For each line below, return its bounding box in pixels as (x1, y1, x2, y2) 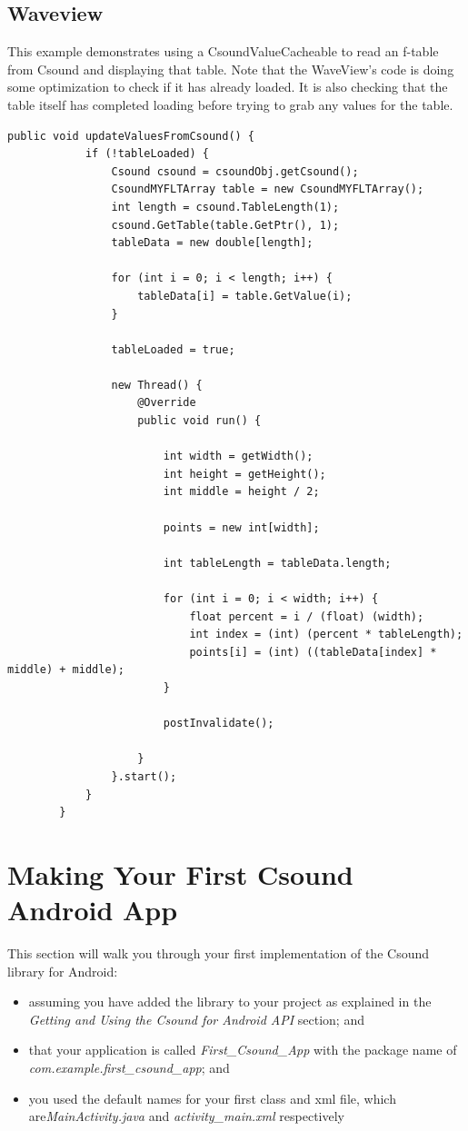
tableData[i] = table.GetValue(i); (137, 289, 353, 303)
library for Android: (7, 961, 118, 980)
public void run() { (137, 414, 262, 428)
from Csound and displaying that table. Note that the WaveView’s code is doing (7, 59, 454, 78)
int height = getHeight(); (163, 467, 326, 481)
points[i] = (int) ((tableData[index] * (189, 645, 437, 659)
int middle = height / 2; (163, 485, 320, 499)
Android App (7, 891, 178, 928)
